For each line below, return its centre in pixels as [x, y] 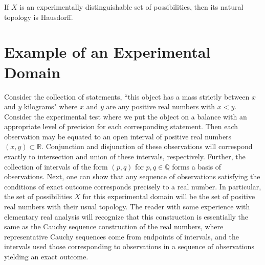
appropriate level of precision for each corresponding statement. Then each [121, 126]
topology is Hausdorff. [39, 17]
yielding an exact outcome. [46, 256]
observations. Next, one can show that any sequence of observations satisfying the [132, 176]
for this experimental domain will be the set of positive [169, 196]
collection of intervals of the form [56, 166]
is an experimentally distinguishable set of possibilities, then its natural [131, 7]
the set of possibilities [38, 196]
